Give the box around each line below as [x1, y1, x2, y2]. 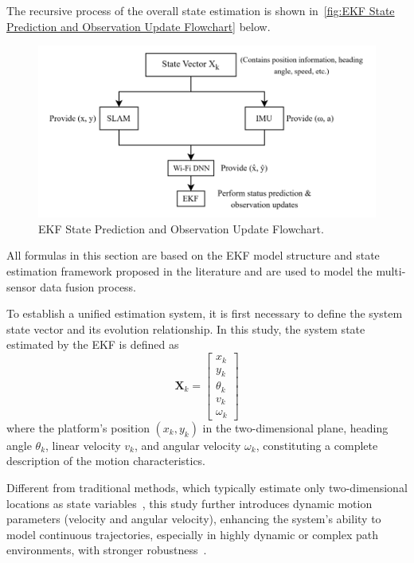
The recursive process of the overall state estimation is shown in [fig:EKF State [6, 2, 395, 18]
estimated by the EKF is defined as [6, 336, 179, 353]
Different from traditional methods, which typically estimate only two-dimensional [6, 479, 408, 495]
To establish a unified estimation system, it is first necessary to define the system [6, 305, 403, 322]
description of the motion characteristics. [6, 452, 206, 469]
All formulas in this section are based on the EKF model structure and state [6, 247, 380, 264]
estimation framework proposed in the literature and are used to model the [6, 263, 373, 280]
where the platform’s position [6, 419, 150, 436]
